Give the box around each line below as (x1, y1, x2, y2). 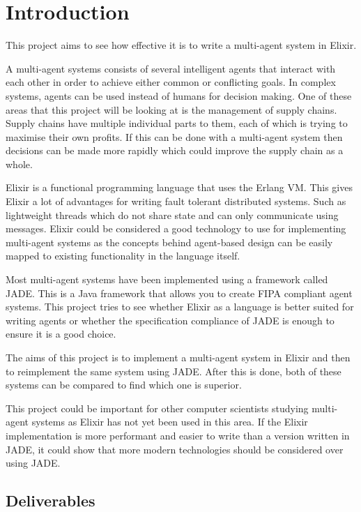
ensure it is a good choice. (6, 326, 116, 341)
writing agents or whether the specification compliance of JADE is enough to (6, 313, 335, 327)
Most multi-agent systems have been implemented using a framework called (6, 272, 328, 287)
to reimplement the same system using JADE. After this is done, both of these (6, 363, 341, 378)
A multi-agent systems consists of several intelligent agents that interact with (6, 61, 336, 75)
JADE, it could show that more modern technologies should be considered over (6, 442, 344, 456)
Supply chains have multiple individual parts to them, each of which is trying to (6, 116, 348, 130)
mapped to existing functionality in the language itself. (6, 248, 240, 263)
